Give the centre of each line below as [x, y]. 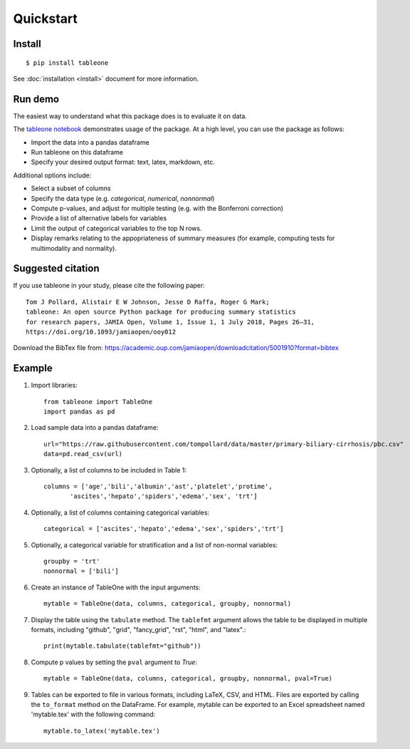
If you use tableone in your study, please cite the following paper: [109, 286]
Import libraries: [54, 386]
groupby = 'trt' [72, 561]
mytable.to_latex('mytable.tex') [102, 731]
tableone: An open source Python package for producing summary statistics [161, 312]
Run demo [36, 99]
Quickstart [46, 19]
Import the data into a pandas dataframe [90, 142]
